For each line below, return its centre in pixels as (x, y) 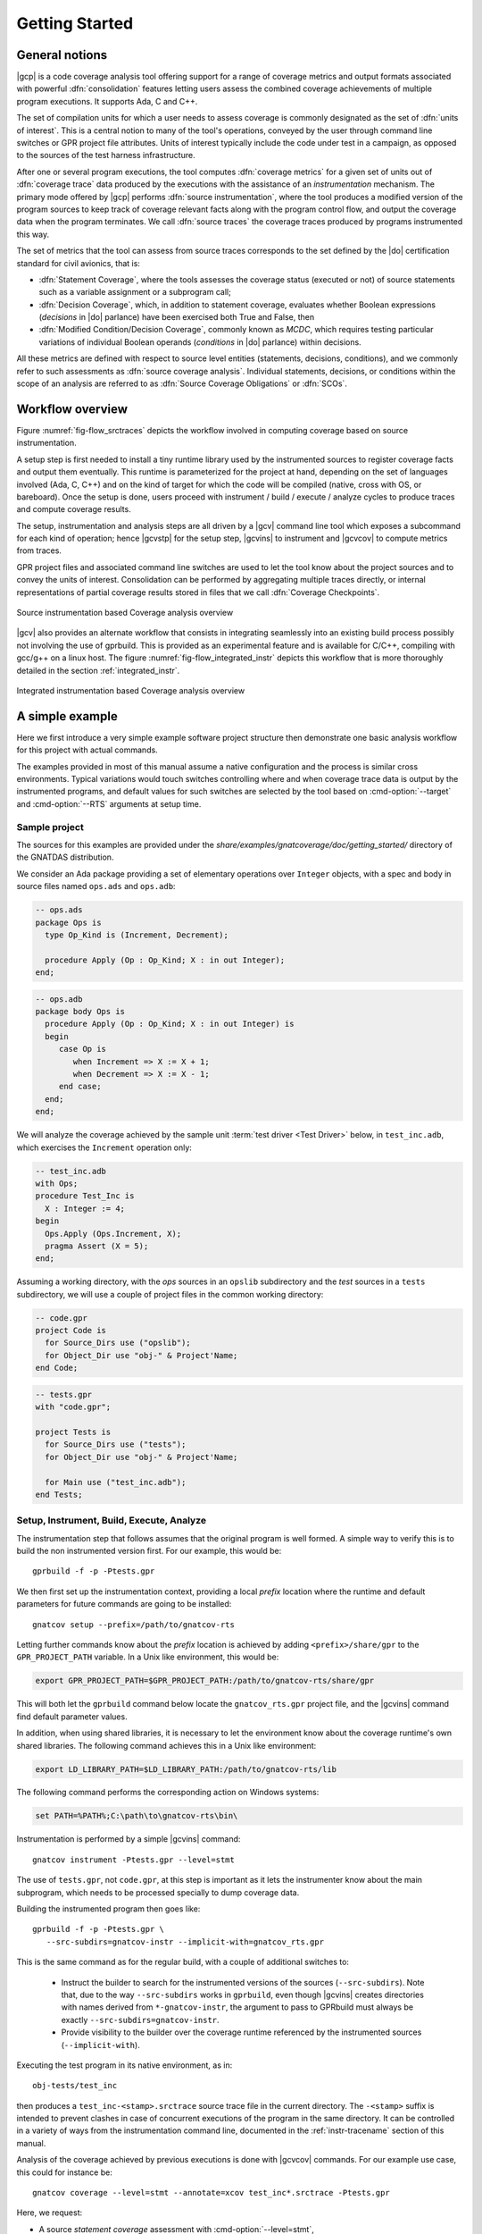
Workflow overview (72, 409)
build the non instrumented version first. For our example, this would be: (149, 1551)
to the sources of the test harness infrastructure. (106, 155)
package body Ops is (80, 1012)
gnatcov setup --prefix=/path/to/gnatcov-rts (134, 1625)
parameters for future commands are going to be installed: (124, 1604)
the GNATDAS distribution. (65, 857)
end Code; (57, 1368)
